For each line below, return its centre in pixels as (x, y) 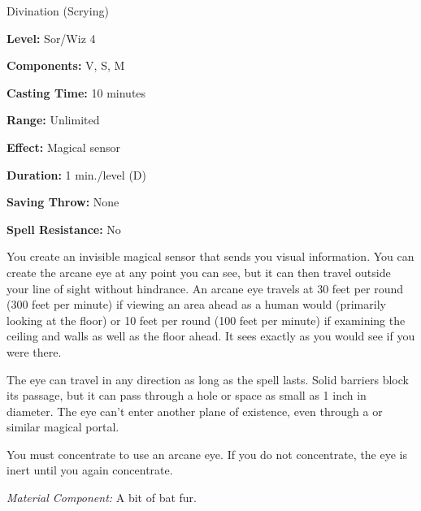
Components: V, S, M (66, 65)
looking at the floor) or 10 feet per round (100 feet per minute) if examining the (206, 320)
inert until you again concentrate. (90, 470)
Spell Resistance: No (64, 229)
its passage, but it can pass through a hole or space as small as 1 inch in (187, 395)
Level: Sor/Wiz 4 (51, 38)
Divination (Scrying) (58, 11)
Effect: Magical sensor (63, 147)
